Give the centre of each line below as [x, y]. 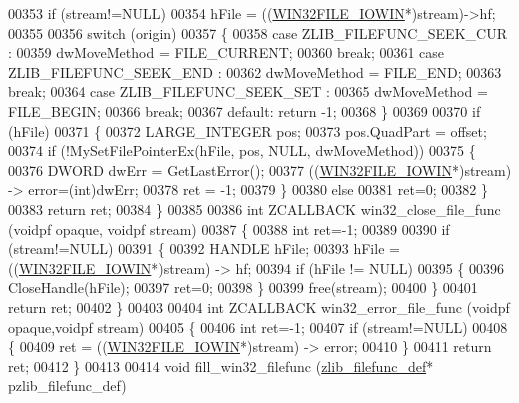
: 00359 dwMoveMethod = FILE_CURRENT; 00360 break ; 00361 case [226, 52]
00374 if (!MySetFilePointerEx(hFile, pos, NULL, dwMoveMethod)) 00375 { [242, 150]
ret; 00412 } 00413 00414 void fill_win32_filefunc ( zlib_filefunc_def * [221, 365]
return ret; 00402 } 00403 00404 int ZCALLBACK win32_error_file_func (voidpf [259, 306]
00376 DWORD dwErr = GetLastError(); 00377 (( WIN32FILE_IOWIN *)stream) [260, 169]
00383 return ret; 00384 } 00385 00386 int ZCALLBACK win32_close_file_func [254, 208]
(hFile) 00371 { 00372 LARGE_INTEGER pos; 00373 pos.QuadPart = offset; [247, 130]
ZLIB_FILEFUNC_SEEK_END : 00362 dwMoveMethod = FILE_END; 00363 [255, 71]
